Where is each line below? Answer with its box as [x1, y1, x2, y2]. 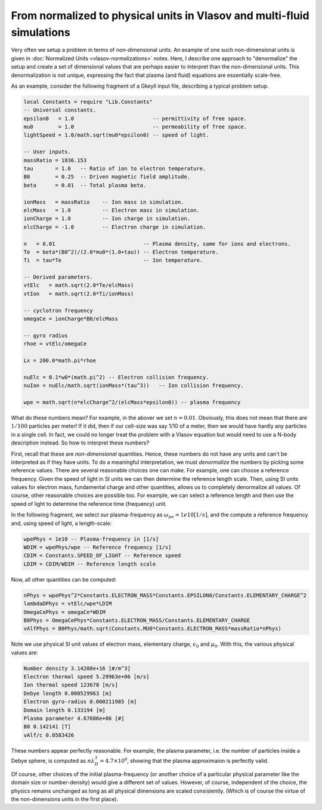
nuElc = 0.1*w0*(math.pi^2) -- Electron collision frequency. [23, 373, 209, 381]
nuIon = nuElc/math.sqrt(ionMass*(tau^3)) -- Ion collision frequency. [23, 382, 244, 389]
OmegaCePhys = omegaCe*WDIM [23, 608, 106, 616]
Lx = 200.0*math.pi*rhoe [23, 357, 97, 364]
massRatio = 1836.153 [23, 157, 87, 163]
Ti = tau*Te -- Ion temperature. [23, 257, 203, 264]
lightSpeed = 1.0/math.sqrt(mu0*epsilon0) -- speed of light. [23, 132, 209, 138]
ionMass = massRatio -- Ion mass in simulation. [23, 199, 184, 205]
